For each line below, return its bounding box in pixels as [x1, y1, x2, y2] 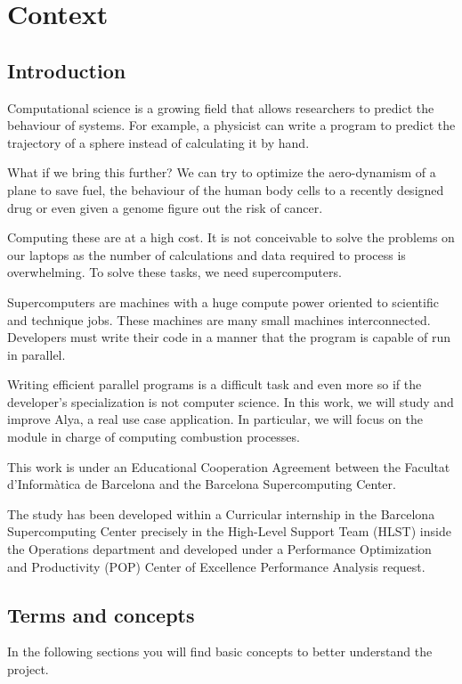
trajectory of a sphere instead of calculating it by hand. [7, 133, 310, 151]
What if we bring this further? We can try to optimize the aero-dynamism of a [7, 163, 436, 182]
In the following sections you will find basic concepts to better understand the [7, 642, 433, 661]
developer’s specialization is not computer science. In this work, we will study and [7, 392, 454, 411]
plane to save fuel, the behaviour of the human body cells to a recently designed [7, 180, 444, 199]
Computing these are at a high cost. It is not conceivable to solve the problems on [7, 228, 455, 247]
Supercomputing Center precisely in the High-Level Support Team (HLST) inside [7, 522, 451, 541]
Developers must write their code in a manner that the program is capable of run [7, 328, 451, 346]
